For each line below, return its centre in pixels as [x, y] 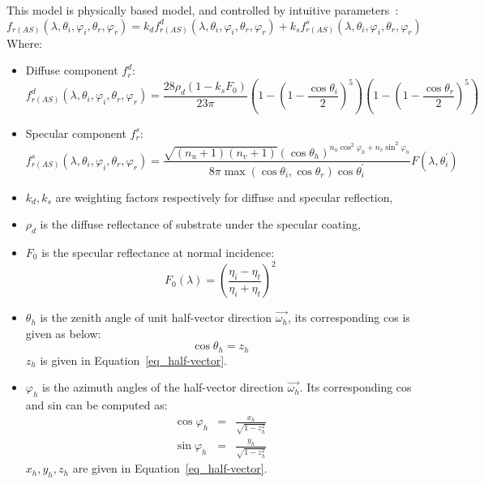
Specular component [76, 133]
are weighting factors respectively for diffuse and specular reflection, [224, 197]
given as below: [63, 333]
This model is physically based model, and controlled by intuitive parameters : [203, 10]
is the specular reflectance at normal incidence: [158, 253]
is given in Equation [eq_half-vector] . [134, 360]
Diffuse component [72, 70]
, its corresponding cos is [349, 317]
